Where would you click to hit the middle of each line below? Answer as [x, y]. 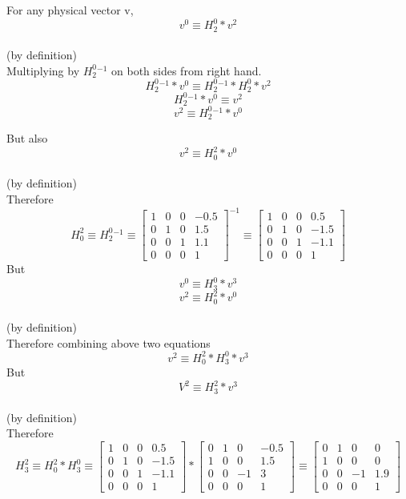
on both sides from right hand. [187, 70]
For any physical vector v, [70, 10]
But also [27, 138]
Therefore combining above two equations [109, 342]
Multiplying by [43, 70]
